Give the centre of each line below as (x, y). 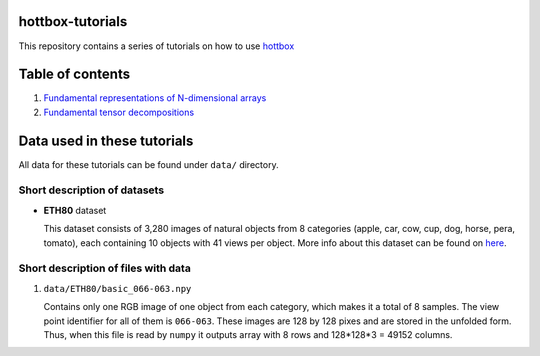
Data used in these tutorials (106, 140)
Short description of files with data (105, 268)
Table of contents (74, 74)
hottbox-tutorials (73, 21)
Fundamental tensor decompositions (119, 112)
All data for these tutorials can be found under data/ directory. (148, 164)
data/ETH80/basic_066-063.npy (117, 288)
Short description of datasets (91, 190)
